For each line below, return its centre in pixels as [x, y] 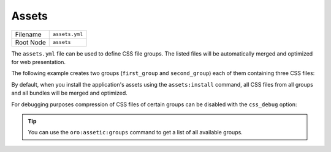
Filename [29, 34]
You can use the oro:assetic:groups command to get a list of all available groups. [135, 132]
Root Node [30, 42]
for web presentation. [39, 62]
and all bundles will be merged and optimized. [70, 93]
